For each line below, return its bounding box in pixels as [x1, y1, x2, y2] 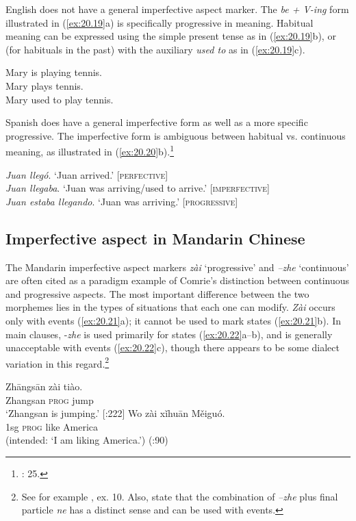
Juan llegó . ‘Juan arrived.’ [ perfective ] [5, 167, 168, 181]
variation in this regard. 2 [5, 354, 110, 370]
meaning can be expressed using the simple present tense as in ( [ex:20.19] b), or [5, 29, 336, 43]
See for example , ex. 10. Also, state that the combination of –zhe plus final [21, 489, 338, 503]
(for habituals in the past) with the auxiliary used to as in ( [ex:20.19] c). [5, 42, 305, 56]
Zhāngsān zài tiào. [5, 379, 83, 393]
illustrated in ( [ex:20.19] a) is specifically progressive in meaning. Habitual [5, 15, 314, 29]
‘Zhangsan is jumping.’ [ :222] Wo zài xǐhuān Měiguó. [5, 406, 225, 420]
